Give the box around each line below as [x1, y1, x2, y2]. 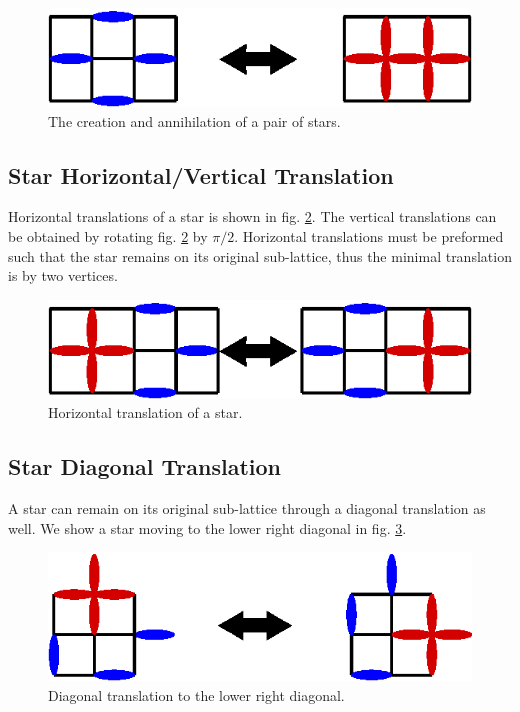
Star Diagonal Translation [8, 451, 281, 482]
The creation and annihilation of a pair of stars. [48, 110, 341, 131]
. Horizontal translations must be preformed [234, 225, 504, 246]
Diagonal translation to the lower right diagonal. [48, 684, 345, 705]
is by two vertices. [8, 265, 118, 286]
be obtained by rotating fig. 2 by [8, 225, 208, 246]
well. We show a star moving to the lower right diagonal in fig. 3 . [8, 517, 407, 538]
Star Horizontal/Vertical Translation [8, 159, 394, 190]
